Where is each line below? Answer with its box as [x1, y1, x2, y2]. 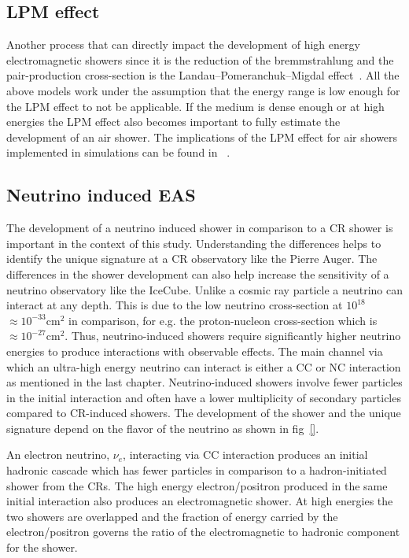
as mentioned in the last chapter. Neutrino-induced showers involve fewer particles [6, 374, 403, 390]
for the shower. [6, 539, 78, 556]
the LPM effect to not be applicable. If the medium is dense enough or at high [6, 98, 385, 114]
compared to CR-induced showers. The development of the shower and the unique [6, 405, 401, 421]
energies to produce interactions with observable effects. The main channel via [6, 342, 383, 359]
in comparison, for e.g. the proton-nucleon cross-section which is [68, 312, 378, 328]
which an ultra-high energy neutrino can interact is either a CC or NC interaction [6, 358, 401, 375]
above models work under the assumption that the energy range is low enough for [6, 82, 400, 98]
